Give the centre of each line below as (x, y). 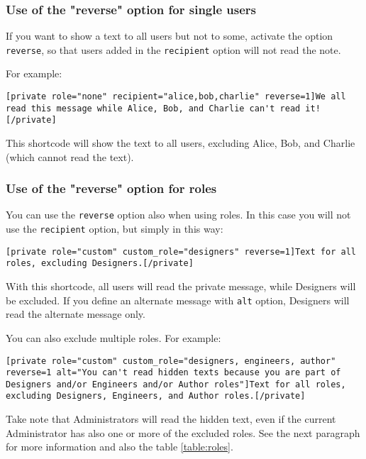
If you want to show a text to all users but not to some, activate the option (170, 36)
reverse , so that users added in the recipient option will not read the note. (173, 49)
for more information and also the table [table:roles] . (120, 447)
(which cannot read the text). (70, 156)
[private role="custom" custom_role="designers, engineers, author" (171, 361)
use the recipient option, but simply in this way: (115, 229)
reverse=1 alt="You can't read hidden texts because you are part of (173, 373)
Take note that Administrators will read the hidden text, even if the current (171, 419)
